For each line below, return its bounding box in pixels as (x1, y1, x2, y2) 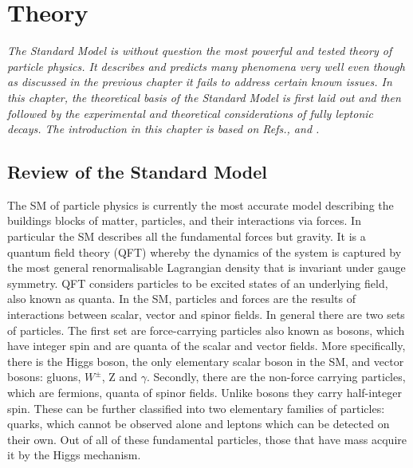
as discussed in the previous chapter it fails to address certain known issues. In (7, 73, 392, 90)
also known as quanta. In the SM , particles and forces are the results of (7, 290, 356, 307)
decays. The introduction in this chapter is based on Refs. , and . (7, 120, 320, 137)
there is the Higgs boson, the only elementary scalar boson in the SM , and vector (7, 352, 404, 369)
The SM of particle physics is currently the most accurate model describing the (7, 196, 394, 213)
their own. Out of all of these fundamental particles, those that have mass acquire (7, 431, 407, 447)
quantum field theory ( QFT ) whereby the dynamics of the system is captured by (7, 243, 402, 260)
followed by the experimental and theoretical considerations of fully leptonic (7, 104, 374, 121)
